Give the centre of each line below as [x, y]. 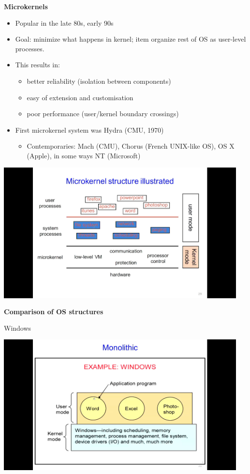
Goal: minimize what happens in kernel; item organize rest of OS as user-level [131, 39]
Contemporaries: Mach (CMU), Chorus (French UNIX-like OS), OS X [131, 146]
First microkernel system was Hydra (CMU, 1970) [89, 130]
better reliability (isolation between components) [99, 81]
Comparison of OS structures [54, 312]
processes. [30, 48]
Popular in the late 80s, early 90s [64, 23]
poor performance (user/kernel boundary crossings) [103, 114]
